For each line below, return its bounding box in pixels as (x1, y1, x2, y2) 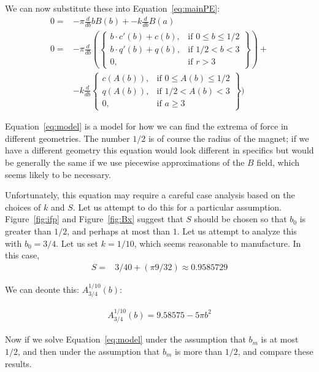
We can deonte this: (5, 282, 80, 295)
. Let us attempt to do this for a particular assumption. (72, 200, 282, 213)
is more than (174, 344, 223, 357)
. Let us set (56, 236, 99, 249)
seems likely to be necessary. (5, 168, 111, 180)
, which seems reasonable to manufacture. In (134, 236, 301, 249)
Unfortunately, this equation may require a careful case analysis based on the (5, 188, 295, 201)
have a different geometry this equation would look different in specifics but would (5, 144, 314, 157)
